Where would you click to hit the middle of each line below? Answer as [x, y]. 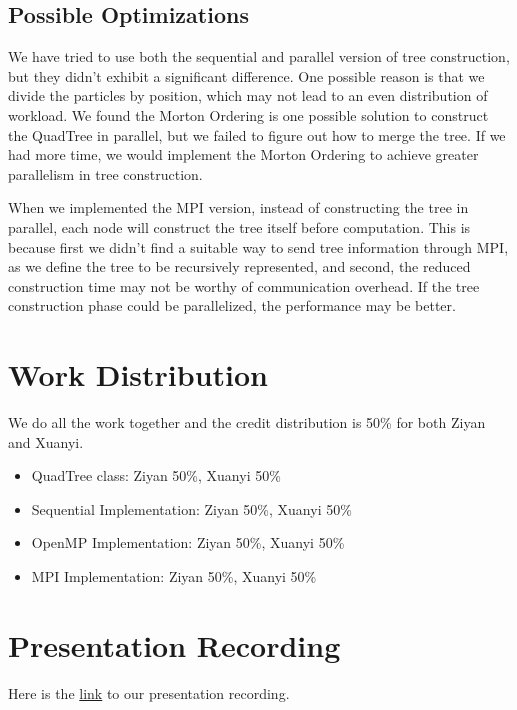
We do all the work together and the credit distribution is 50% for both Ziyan [247, 422]
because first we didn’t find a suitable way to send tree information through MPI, [258, 246]
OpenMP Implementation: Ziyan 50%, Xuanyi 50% [188, 542]
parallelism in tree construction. [105, 173]
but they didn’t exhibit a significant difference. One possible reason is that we [246, 75]
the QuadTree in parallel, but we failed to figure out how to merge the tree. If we [257, 134]
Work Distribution [138, 374]
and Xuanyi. [46, 441]
